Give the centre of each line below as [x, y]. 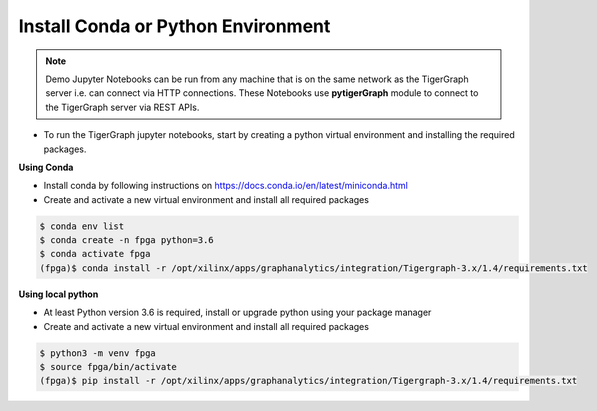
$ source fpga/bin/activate [108, 366]
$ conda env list [82, 226]
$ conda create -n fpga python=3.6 [126, 240]
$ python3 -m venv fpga [98, 353]
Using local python [58, 294]
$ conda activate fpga [95, 254]
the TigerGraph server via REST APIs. [122, 107]
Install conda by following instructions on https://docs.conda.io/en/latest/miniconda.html [226, 186]
